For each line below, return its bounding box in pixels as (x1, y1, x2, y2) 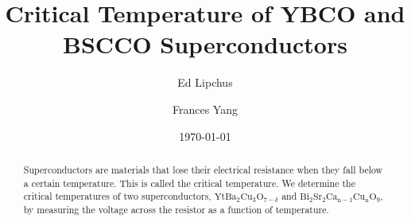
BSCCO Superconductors (63, 28, 347, 60)
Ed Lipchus (177, 74, 233, 91)
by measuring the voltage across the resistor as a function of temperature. (23, 202, 329, 216)
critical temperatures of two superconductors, (23, 189, 211, 203)
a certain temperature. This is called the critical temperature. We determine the (23, 176, 355, 189)
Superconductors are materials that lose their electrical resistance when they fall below (23, 162, 383, 176)
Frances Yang (173, 100, 238, 117)
